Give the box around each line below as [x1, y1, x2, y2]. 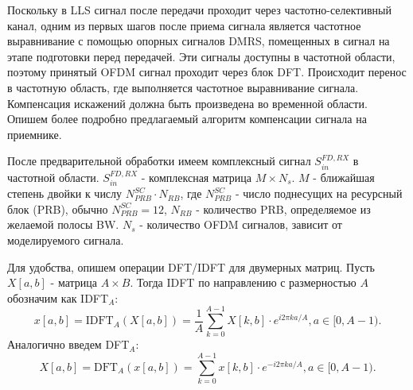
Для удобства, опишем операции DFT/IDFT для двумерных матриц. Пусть [7, 258, 375, 275]
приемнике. [7, 125, 62, 142]
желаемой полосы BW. [7, 216, 119, 233]
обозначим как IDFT [7, 289, 109, 306]
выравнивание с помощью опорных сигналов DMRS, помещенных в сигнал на [7, 33, 390, 49]
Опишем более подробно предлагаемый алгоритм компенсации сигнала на [7, 110, 367, 127]
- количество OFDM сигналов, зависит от [139, 216, 342, 233]
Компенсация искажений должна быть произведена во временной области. [7, 95, 368, 111]
